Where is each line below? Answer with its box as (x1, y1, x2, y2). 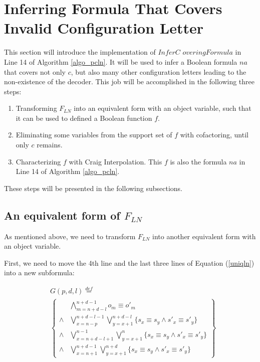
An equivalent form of (4, 207, 120, 223)
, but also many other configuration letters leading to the (71, 66, 246, 77)
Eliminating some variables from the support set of (16, 129, 172, 140)
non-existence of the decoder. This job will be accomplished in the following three (4, 76, 255, 87)
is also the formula (170, 156, 227, 166)
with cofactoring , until (180, 129, 248, 140)
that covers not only (4, 66, 66, 77)
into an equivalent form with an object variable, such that (74, 103, 251, 113)
